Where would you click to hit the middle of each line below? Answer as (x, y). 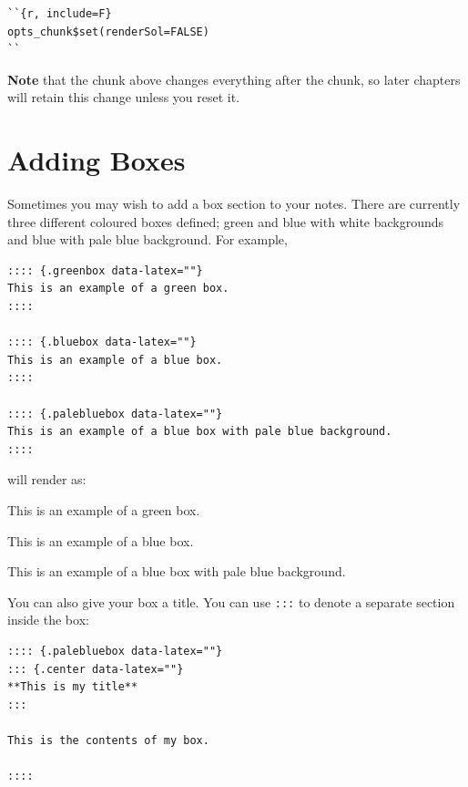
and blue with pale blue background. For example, (148, 239)
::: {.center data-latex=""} (96, 669)
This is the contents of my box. (108, 740)
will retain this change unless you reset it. (124, 97)
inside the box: (48, 620)
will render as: (47, 479)
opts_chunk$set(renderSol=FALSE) (108, 31)
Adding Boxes (97, 160)
